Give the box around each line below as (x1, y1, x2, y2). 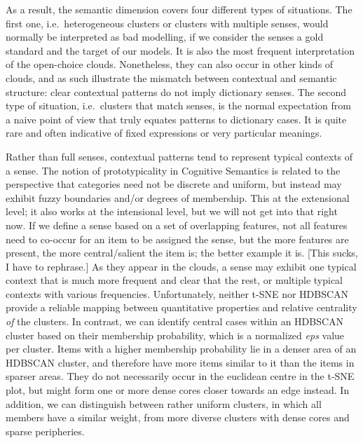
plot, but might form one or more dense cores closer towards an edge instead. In (6, 383, 350, 397)
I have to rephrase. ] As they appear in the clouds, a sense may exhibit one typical (6, 259, 357, 273)
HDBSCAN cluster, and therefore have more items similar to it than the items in (6, 355, 355, 369)
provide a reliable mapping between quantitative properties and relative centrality (6, 300, 357, 315)
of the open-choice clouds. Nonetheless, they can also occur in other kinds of (6, 57, 334, 71)
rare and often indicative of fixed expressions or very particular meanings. (6, 125, 322, 140)
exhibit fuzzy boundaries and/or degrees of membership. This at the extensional (6, 190, 350, 205)
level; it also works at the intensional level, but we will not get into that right (6, 204, 338, 219)
